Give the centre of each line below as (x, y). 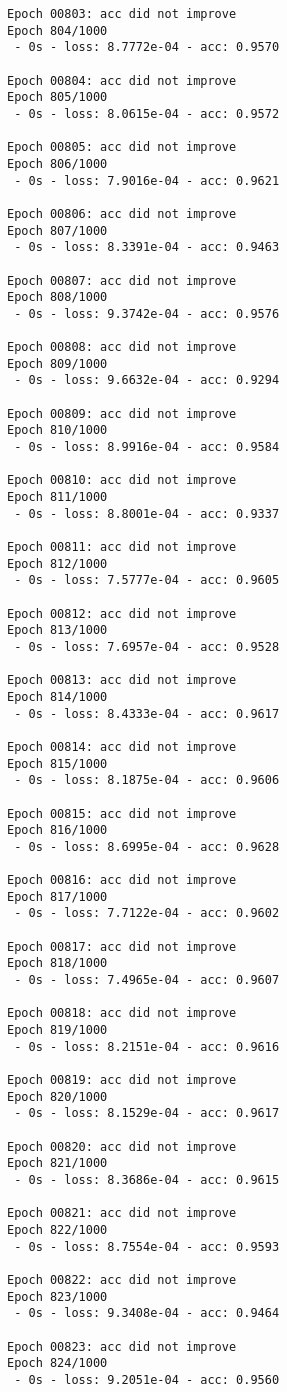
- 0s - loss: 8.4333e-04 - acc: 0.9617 (147, 713)
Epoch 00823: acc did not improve (122, 1346)
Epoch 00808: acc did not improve (122, 347)
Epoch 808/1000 (57, 297)
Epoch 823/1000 (57, 1296)
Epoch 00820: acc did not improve (122, 1146)
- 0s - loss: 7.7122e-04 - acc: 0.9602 (147, 913)
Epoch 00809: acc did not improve (122, 413)
